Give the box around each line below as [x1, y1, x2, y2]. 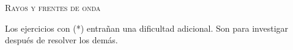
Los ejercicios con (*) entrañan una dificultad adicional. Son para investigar [5, 21, 289, 34]
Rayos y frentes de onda [5, 1, 101, 13]
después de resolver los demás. [5, 34, 118, 46]
